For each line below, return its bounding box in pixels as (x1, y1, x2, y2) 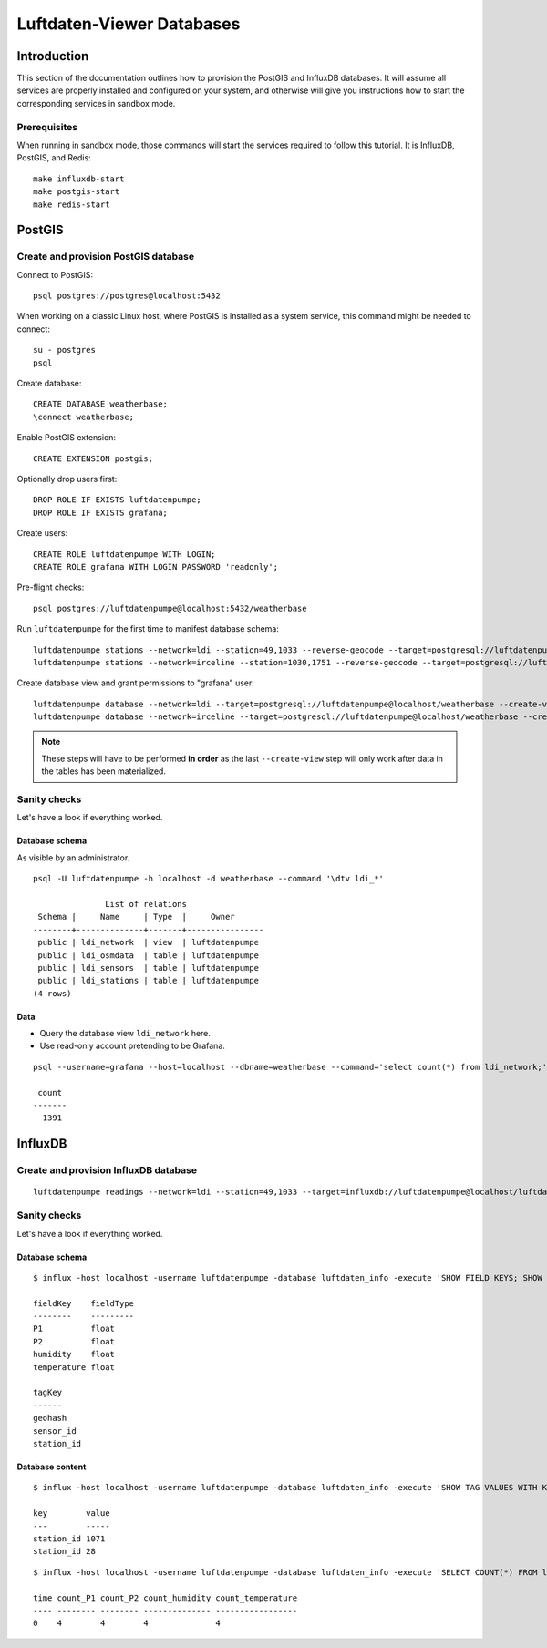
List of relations (105, 899, 187, 909)
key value (33, 1509, 110, 1519)
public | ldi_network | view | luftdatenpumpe (37, 937, 260, 948)
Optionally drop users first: (16, 474, 118, 484)
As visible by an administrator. (16, 852, 130, 863)
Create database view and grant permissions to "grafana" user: (16, 677, 255, 688)
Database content (16, 1461, 87, 1472)
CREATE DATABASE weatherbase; (33, 399, 169, 409)
